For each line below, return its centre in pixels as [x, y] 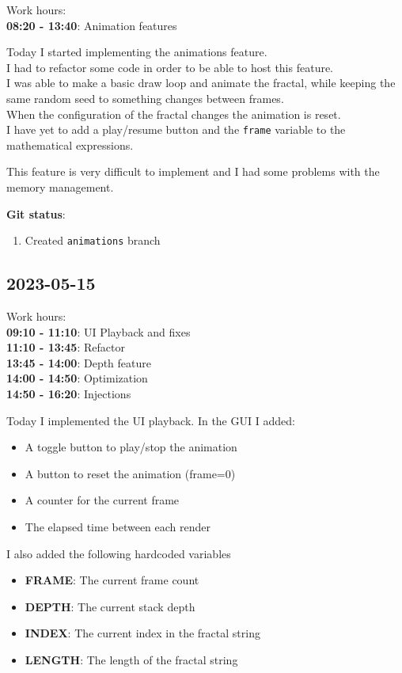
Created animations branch [93, 240]
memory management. [60, 187]
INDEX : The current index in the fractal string [142, 633]
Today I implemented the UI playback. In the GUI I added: [151, 420]
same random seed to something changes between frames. [145, 98]
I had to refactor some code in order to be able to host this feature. [170, 67]
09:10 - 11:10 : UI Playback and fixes [99, 331]
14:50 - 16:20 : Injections [69, 394]
